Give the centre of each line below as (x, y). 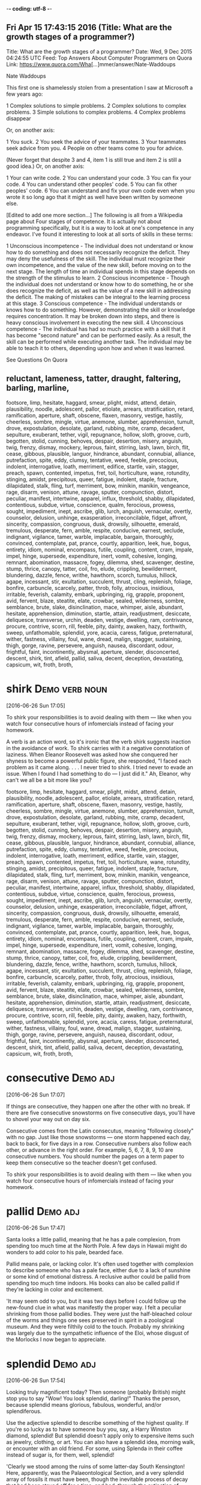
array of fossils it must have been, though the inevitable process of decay (97, 1480)
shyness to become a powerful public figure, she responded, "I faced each (99, 761)
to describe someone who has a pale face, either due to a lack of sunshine (98, 1270)
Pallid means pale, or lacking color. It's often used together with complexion (100, 1264)
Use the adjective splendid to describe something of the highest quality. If (97, 1423)
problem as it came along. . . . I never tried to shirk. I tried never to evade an (100, 767)
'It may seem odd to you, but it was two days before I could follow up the (96, 1301)
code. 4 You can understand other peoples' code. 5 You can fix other (92, 184)
